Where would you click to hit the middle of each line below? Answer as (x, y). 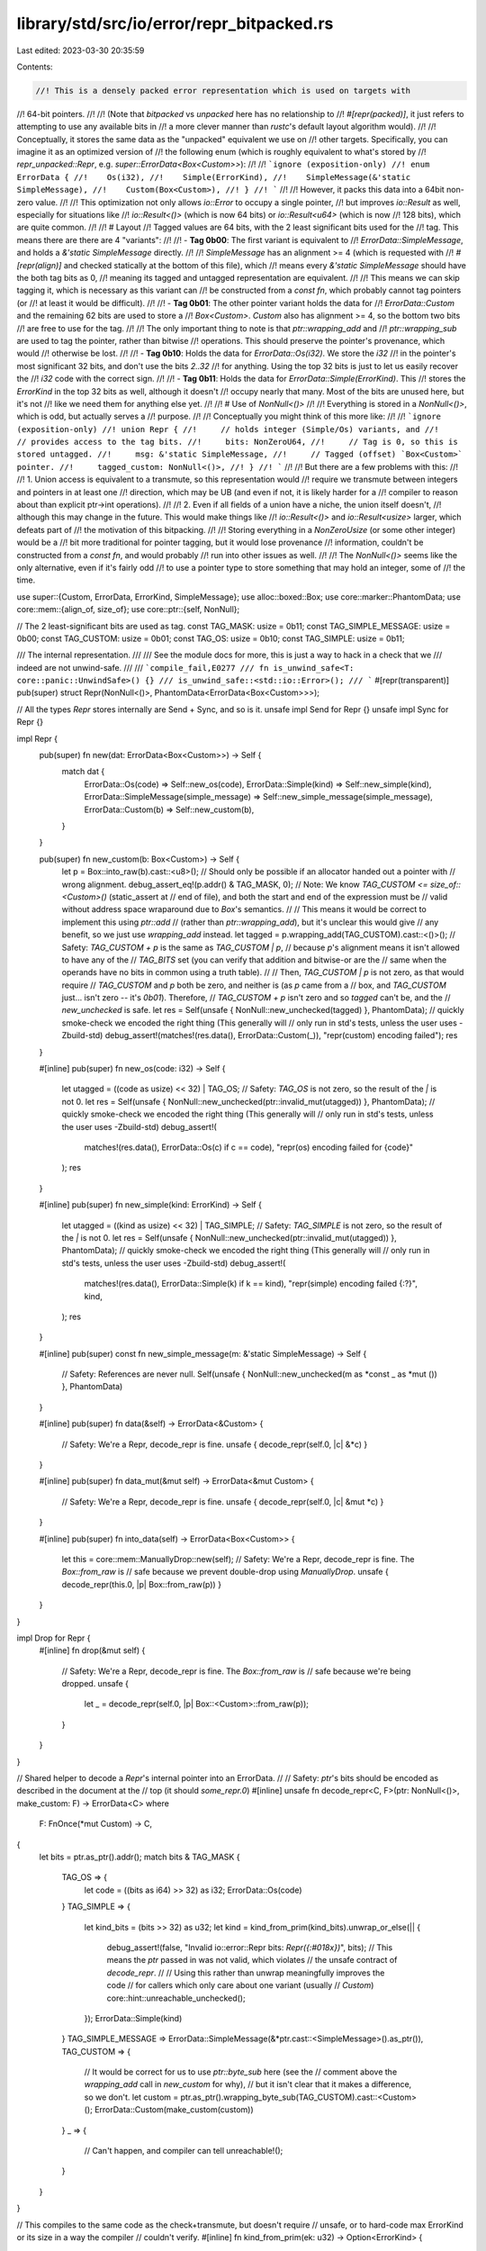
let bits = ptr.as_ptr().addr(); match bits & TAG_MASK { (139, 1857)
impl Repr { (37, 738)
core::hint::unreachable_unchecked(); (176, 1998)
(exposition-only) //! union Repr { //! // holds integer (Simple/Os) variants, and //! (228, 429)
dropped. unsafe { (95, 1684)
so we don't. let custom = (131, 2097)
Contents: (35, 67)
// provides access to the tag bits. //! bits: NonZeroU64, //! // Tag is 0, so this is (237, 442)
